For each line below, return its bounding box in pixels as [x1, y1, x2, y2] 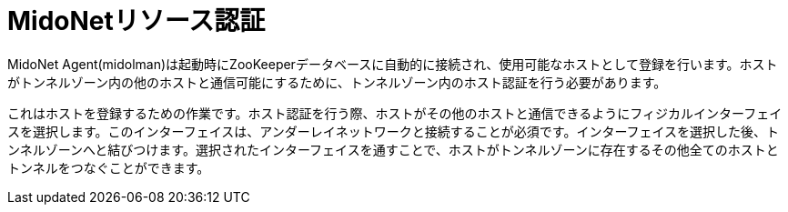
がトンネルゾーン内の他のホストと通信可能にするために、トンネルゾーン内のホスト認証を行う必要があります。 [7, 74, 667, 90]
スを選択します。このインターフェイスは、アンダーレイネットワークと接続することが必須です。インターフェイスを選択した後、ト [7, 123, 780, 139]
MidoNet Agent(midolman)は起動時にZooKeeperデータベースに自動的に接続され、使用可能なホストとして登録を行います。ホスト [7, 56, 778, 72]
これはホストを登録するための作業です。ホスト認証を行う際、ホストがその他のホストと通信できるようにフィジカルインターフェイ [7, 105, 783, 121]
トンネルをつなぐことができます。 [7, 159, 210, 176]
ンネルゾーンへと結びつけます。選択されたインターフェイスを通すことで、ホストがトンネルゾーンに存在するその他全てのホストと [7, 141, 779, 157]
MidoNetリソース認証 [7, 5, 266, 36]
